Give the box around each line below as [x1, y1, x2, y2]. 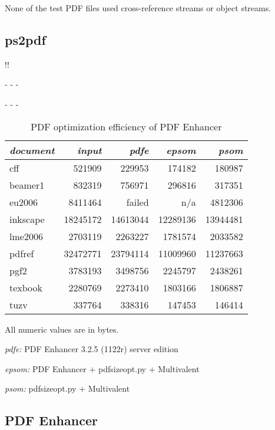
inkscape [9, 212, 45, 226]
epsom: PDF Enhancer [5, 362, 87, 375]
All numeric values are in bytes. [5, 323, 119, 335]
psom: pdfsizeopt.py [5, 382, 77, 395]
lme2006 [9, 229, 43, 243]
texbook [9, 280, 43, 294]
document [9, 143, 55, 157]
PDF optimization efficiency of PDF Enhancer [31, 119, 222, 133]
